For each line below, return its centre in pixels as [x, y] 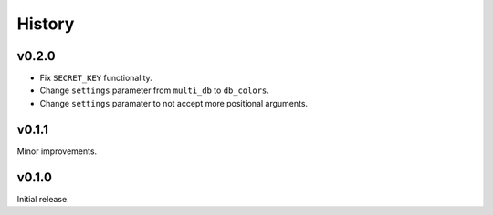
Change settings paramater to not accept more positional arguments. [174, 103]
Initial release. [43, 199]
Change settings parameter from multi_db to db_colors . [154, 90]
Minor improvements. [57, 151]
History [46, 24]
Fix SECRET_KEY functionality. [96, 78]
